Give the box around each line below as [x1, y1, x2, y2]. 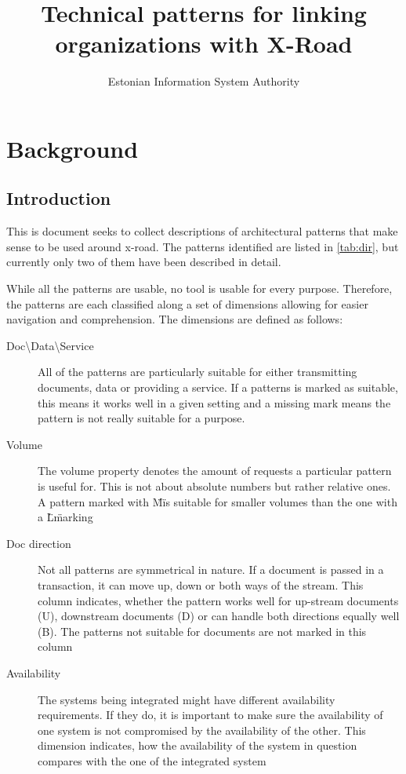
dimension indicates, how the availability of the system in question [38, 737, 357, 754]
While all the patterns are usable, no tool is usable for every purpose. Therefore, [6, 280, 393, 297]
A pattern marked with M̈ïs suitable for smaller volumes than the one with [38, 493, 397, 509]
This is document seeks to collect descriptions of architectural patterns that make [6, 223, 398, 239]
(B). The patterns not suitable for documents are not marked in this [38, 622, 367, 639]
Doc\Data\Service [6, 337, 94, 353]
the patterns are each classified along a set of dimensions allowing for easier [6, 295, 368, 312]
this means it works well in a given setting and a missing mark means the [38, 394, 391, 411]
